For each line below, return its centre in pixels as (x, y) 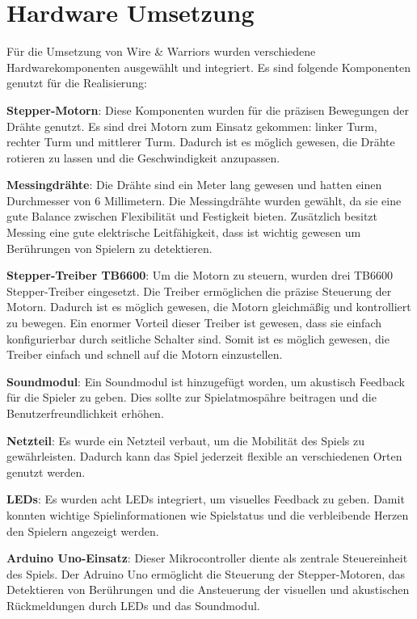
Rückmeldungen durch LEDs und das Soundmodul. (133, 605)
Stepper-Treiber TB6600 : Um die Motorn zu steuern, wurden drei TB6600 (200, 275)
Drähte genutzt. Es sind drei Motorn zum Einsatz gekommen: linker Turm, (192, 126)
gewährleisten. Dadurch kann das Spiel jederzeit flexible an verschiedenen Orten (204, 456)
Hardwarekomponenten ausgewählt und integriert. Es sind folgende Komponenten (208, 67)
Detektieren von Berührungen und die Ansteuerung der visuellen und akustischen (208, 590)
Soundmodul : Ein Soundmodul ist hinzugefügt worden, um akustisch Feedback (206, 381)
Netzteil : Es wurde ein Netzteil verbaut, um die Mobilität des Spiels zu (186, 440)
